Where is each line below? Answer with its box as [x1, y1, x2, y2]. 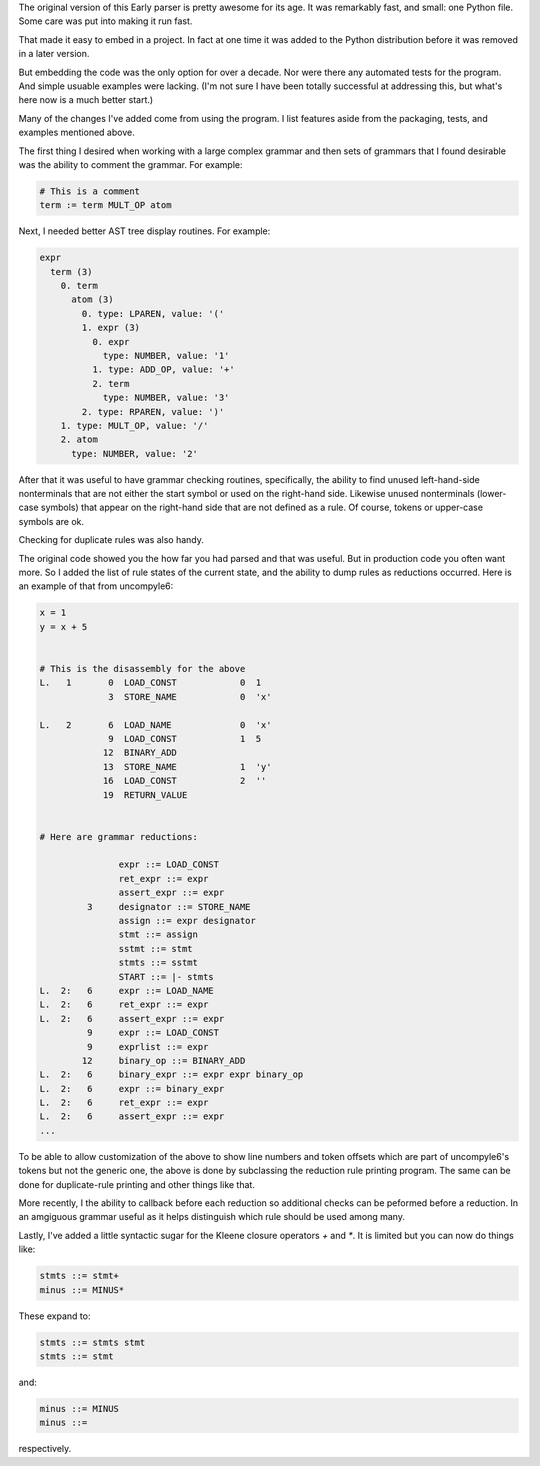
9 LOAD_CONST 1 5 [108, 733, 262, 744]
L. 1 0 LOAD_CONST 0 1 [39, 677, 262, 689]
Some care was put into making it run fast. [18, 15, 193, 27]
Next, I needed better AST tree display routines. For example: [18, 225, 271, 237]
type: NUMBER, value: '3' [102, 392, 230, 404]
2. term [91, 378, 130, 389]
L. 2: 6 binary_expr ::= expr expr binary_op [39, 1069, 304, 1080]
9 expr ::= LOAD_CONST [86, 1027, 220, 1039]
